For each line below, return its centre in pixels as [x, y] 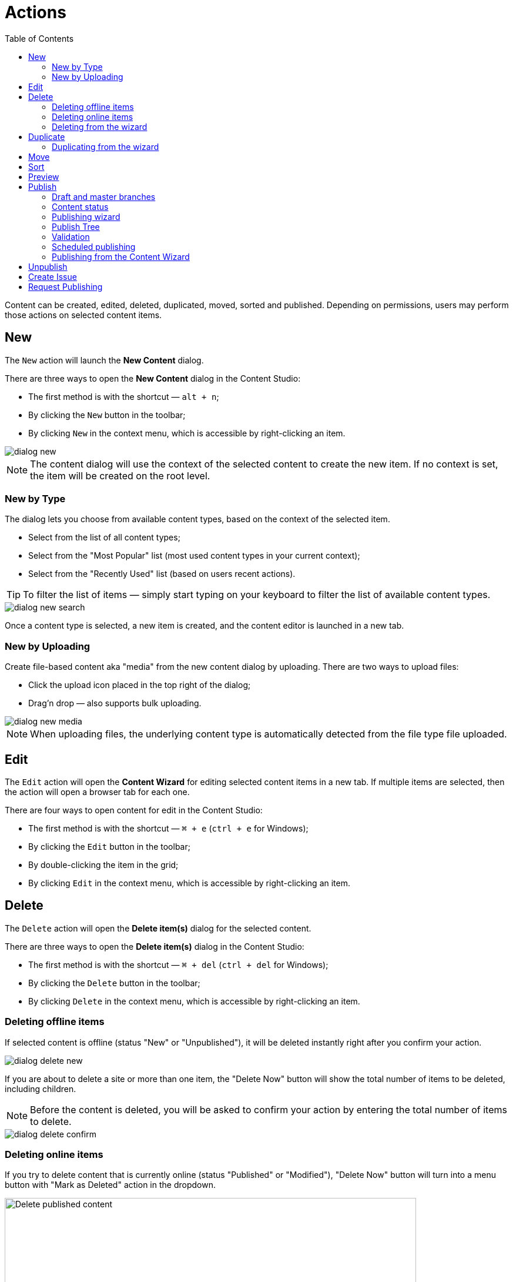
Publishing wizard [86, 216]
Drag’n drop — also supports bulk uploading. [115, 703]
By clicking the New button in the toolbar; [107, 415]
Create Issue [53, 276]
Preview [44, 176]
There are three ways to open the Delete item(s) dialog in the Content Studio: [155, 946]
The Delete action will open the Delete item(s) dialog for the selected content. [158, 928]
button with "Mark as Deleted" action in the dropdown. [110, 1185]
